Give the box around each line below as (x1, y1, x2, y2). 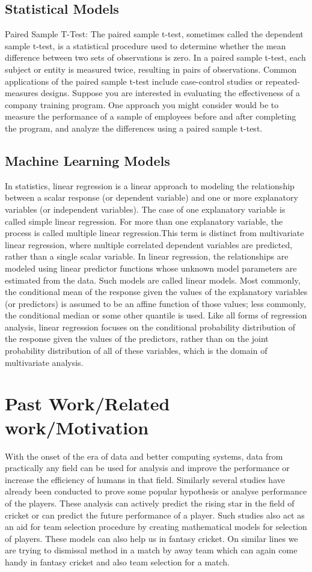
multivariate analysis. (5, 356, 84, 368)
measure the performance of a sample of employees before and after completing (5, 110, 296, 123)
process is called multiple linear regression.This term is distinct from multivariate (5, 227, 304, 239)
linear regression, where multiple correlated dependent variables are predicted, (5, 238, 293, 251)
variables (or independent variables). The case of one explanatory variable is (5, 202, 286, 215)
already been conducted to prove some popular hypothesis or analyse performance (5, 485, 307, 497)
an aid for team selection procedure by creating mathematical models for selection (5, 520, 307, 533)
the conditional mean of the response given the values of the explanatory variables (5, 285, 308, 298)
